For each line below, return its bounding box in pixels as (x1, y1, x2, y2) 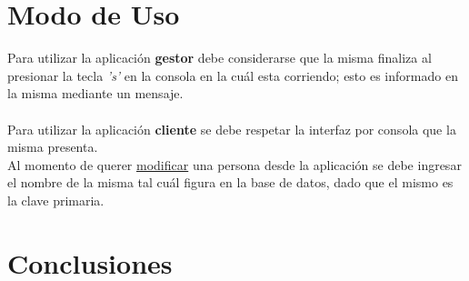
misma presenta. (7, 137, 98, 156)
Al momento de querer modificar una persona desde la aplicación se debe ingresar (7, 155, 462, 174)
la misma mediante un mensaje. (7, 84, 184, 103)
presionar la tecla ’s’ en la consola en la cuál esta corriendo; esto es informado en (7, 65, 458, 85)
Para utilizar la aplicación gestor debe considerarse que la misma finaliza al (7, 48, 432, 67)
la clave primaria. (7, 190, 105, 209)
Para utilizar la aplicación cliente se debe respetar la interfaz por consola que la (7, 119, 456, 138)
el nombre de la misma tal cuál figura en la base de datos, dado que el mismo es (7, 173, 454, 192)
